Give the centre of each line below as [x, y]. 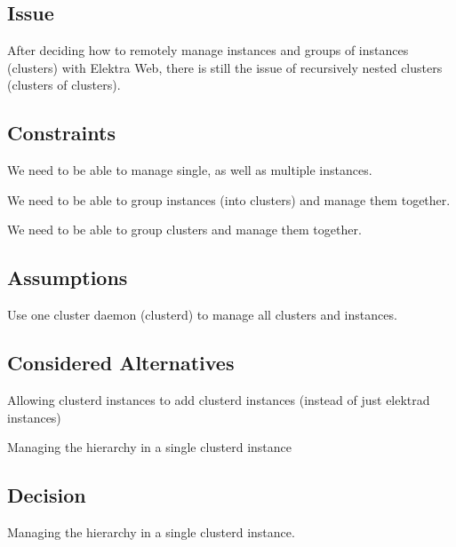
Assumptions [68, 277]
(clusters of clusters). [64, 85]
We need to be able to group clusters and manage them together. [184, 230]
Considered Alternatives [121, 363]
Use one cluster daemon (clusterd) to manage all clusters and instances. [202, 315]
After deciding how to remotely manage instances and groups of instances [208, 50]
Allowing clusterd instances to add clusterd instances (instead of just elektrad [219, 399]
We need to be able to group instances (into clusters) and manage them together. [229, 199]
